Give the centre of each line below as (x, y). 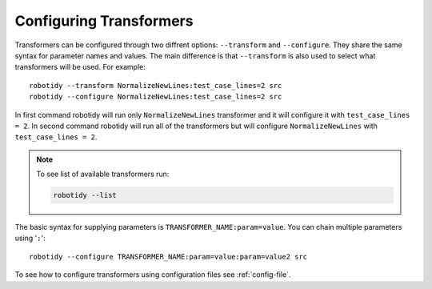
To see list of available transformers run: (103, 174)
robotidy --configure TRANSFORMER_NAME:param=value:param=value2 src (168, 257)
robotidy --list (85, 195)
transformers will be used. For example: (80, 67)
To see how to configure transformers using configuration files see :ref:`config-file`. (153, 275)
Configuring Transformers (104, 21)
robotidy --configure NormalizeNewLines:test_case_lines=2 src (156, 97)
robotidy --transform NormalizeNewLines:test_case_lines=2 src (156, 85)
